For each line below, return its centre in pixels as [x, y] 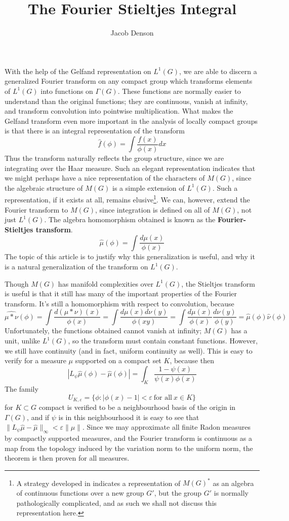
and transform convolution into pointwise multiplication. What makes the [119, 111]
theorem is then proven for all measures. [67, 458]
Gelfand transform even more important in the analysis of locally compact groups [131, 120]
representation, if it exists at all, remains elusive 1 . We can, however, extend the [127, 199]
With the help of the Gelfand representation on [78, 71]
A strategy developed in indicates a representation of [98, 483]
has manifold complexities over [106, 283]
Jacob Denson [132, 33]
